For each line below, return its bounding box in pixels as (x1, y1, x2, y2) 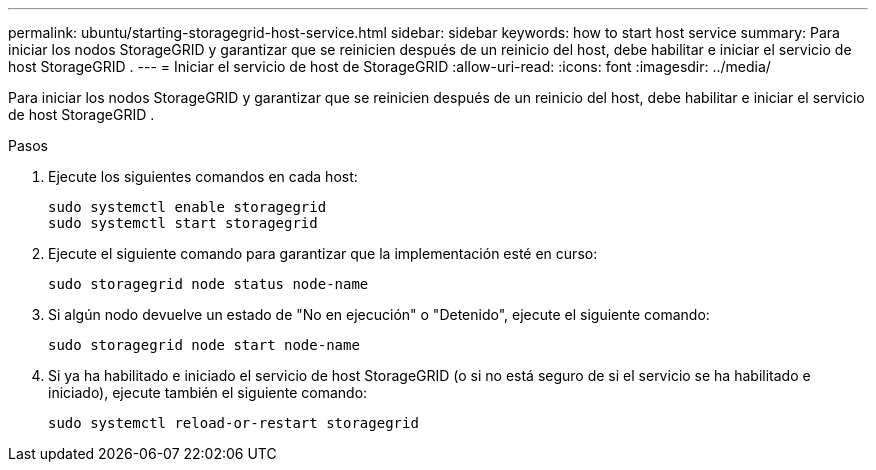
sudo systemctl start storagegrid (48, 215, 318, 231)
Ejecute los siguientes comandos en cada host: (48, 168, 358, 185)
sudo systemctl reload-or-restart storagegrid (48, 415, 419, 431)
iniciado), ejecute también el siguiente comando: (48, 384, 368, 401)
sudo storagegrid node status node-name (48, 276, 369, 292)
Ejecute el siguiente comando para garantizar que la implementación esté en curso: (48, 245, 598, 262)
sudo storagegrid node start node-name (48, 337, 360, 353)
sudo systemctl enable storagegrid (48, 199, 327, 215)
